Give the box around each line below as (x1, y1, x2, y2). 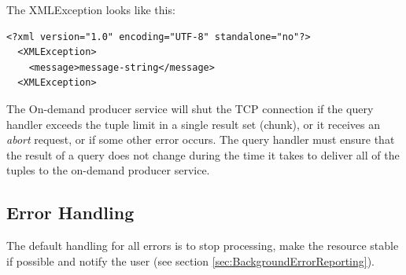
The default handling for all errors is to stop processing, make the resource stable (6, 237, 399, 254)
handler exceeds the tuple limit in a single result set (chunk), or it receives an (6, 115, 380, 132)
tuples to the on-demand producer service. (6, 162, 210, 178)
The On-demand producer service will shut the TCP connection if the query (6, 100, 374, 116)
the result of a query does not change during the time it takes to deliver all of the (6, 146, 400, 163)
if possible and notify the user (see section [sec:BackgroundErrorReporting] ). (6, 252, 375, 269)
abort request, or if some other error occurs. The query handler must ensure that (6, 131, 395, 148)
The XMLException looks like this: (6, 2, 175, 17)
